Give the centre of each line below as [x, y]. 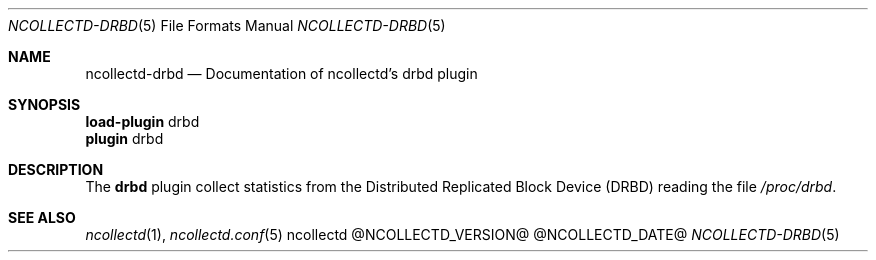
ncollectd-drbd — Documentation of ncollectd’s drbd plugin [281, 73]
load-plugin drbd [142, 121]
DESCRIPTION [56, 169]
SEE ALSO [42, 217]
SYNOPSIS [44, 104]
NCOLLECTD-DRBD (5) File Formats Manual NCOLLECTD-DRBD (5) [227, 25]
